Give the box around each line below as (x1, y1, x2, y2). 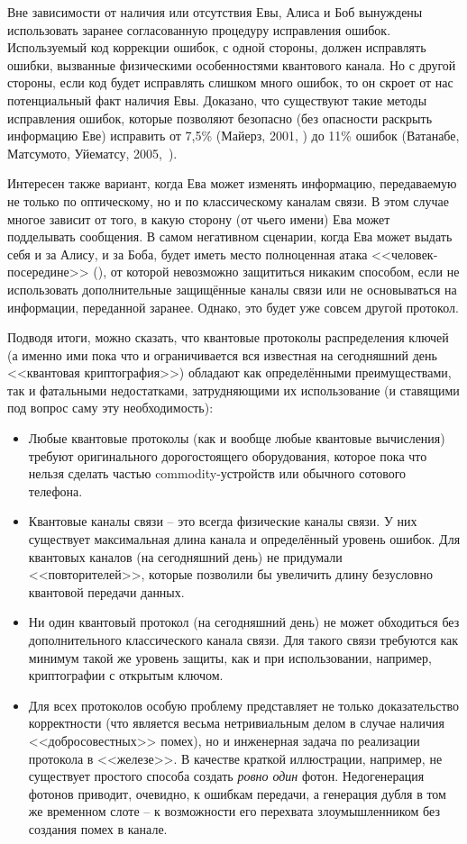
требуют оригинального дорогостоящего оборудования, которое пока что (28, 446, 427, 465)
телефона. (28, 481, 83, 500)
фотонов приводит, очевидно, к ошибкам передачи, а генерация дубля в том (28, 784, 446, 803)
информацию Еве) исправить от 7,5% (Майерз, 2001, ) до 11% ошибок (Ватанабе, (7, 126, 460, 145)
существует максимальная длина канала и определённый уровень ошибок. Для (28, 530, 461, 549)
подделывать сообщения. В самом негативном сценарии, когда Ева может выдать (7, 227, 453, 246)
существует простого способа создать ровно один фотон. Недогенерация (28, 767, 425, 785)
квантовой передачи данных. (28, 582, 185, 601)
